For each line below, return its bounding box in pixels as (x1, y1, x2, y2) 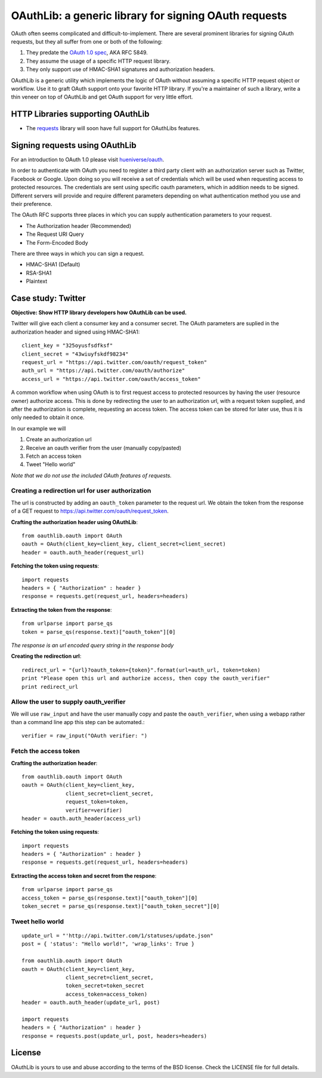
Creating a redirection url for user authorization (11, 486, 151, 495)
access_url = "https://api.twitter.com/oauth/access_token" (21, 375, 201, 382)
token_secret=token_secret (66, 982, 144, 989)
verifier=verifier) (66, 806, 122, 814)
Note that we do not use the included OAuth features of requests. (11, 472, 172, 479)
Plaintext (26, 278, 48, 285)
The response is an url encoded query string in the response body (11, 642, 174, 649)
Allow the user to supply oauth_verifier (11, 698, 126, 706)
